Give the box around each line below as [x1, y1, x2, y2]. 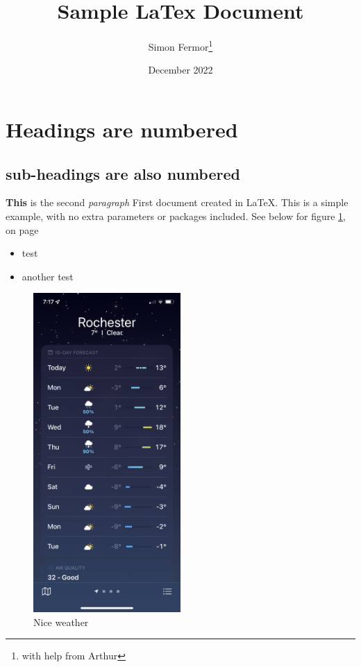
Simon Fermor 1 [148, 37, 213, 53]
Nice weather [33, 614, 89, 629]
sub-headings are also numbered [6, 162, 240, 184]
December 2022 [148, 62, 213, 77]
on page [6, 222, 39, 237]
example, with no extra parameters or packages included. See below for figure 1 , [6, 208, 346, 223]
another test [22, 269, 74, 283]
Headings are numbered [6, 115, 238, 143]
